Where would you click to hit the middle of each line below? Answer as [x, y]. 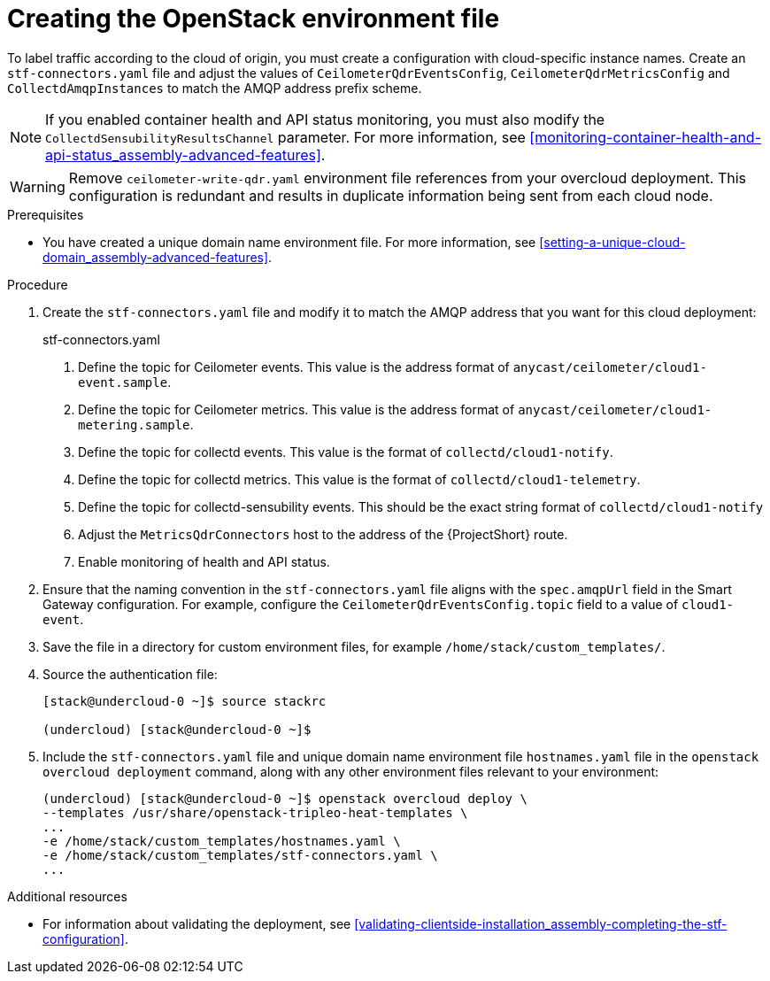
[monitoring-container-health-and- [646, 137]
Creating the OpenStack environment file [254, 19]
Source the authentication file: [130, 674]
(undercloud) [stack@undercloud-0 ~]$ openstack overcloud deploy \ [285, 798]
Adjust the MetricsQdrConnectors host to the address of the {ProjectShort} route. [323, 534]
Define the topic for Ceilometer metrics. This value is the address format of [296, 409]
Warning [38, 186]
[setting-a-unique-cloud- [612, 242]
